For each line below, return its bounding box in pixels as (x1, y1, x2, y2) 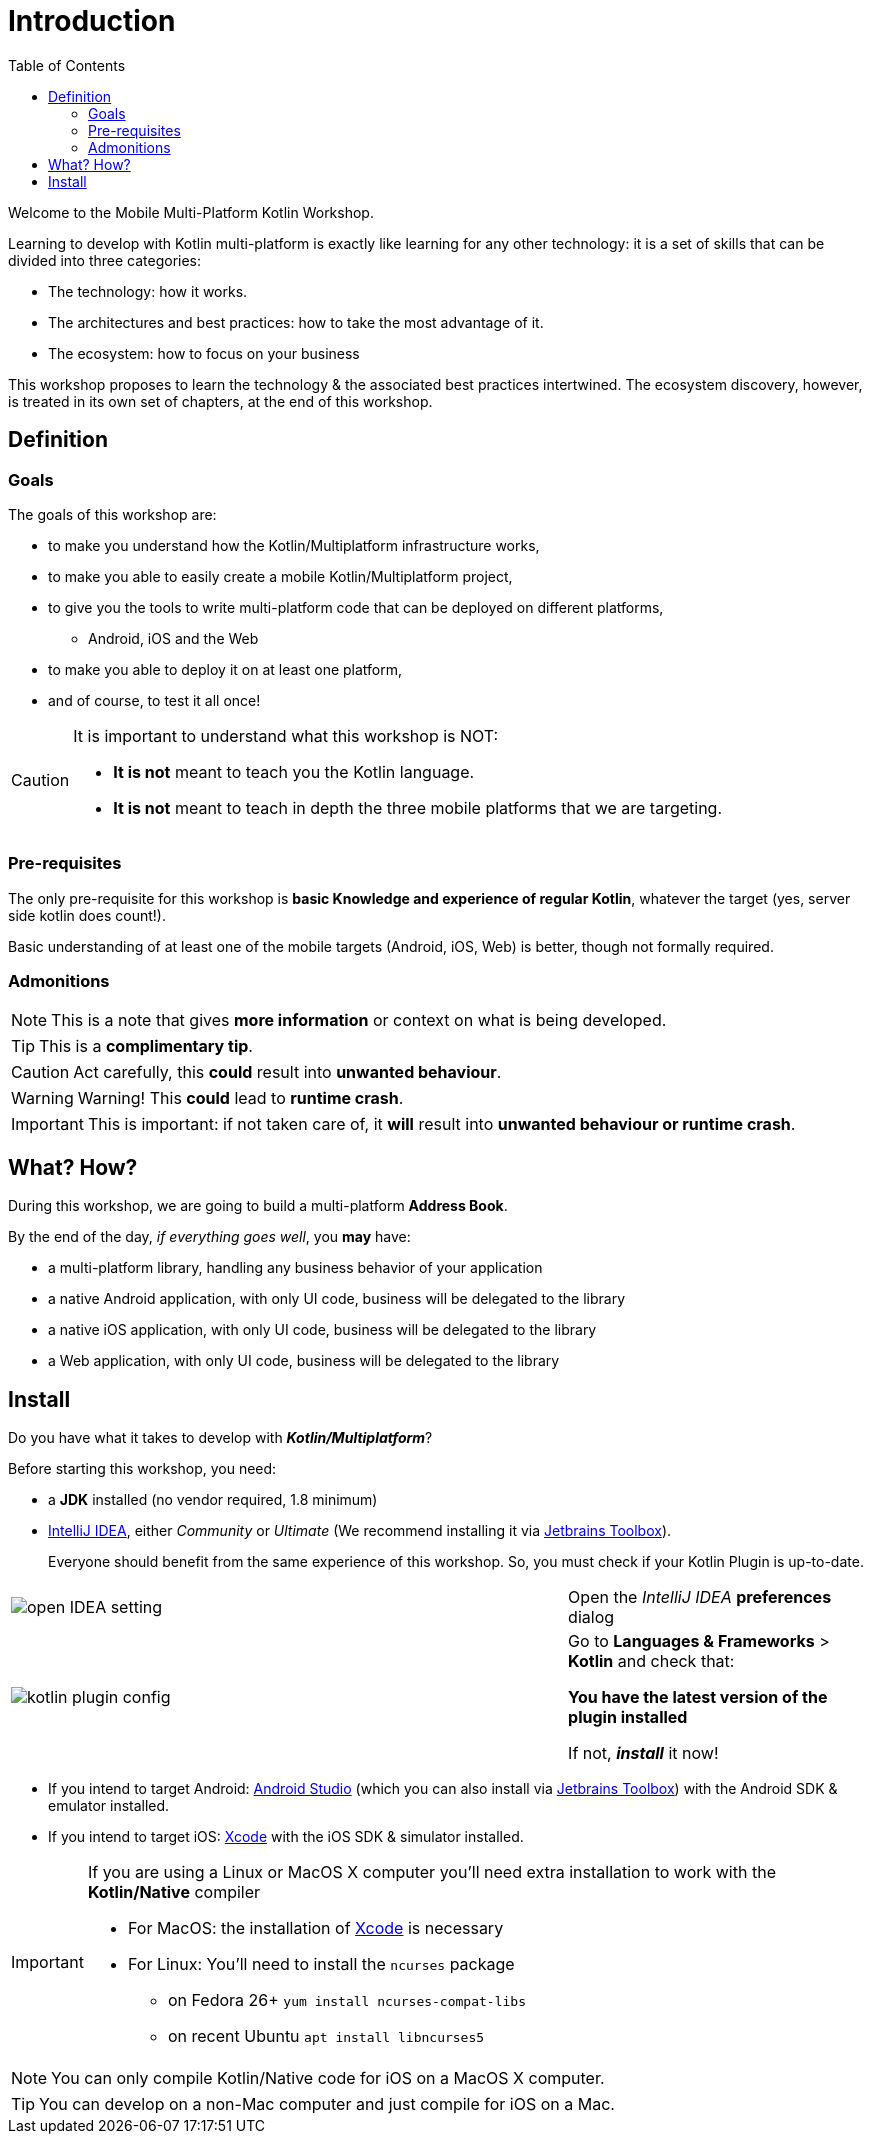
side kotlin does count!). (8, 906, 166, 924)
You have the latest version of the (568, 1687, 828, 1708)
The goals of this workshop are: (8, 505, 217, 523)
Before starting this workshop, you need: (8, 1460, 277, 1478)
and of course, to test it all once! (48, 691, 261, 709)
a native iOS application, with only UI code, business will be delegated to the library (48, 1321, 597, 1339)
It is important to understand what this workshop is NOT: (73, 725, 499, 746)
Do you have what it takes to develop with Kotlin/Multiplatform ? (8, 1429, 433, 1447)
